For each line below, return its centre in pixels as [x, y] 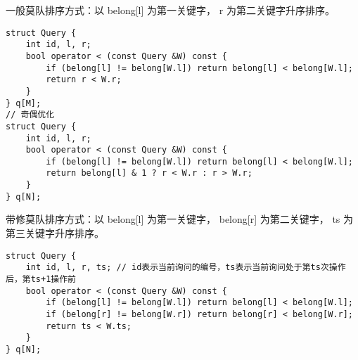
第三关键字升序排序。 [55, 233]
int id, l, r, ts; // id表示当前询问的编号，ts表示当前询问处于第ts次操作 [186, 268]
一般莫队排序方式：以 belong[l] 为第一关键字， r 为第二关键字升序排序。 [170, 10]
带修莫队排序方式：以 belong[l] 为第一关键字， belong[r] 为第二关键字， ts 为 [180, 219]
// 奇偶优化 [30, 115]
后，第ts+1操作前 [41, 279]
